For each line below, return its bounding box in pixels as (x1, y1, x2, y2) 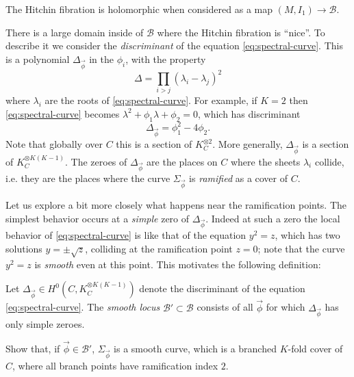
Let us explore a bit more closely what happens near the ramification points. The (5, 198, 347, 212)
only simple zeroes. (5, 317, 85, 331)
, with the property (125, 51, 206, 66)
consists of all (197, 300, 253, 314)
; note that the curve (257, 242, 345, 255)
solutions (5, 242, 42, 255)
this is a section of (116, 137, 192, 151)
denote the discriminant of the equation (139, 281, 305, 296)
